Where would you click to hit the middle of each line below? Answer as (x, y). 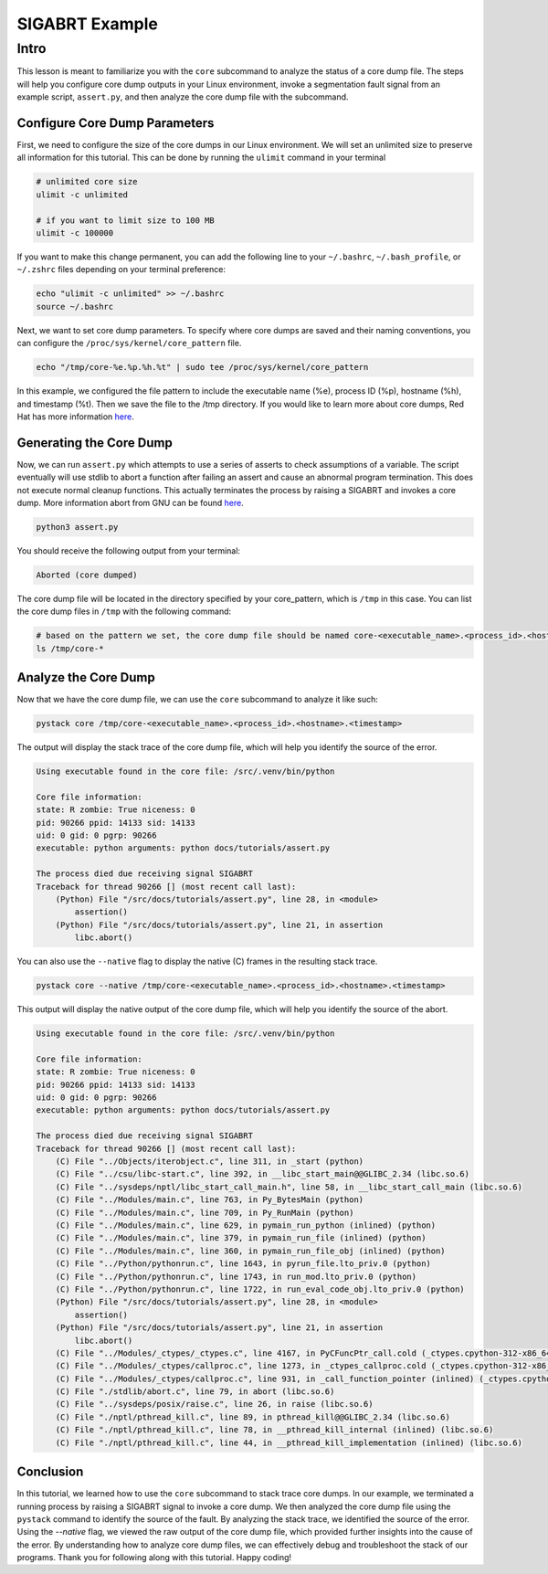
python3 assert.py (77, 527)
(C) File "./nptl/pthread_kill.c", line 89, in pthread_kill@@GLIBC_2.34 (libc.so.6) (253, 1417)
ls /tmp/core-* (70, 648)
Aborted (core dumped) (87, 575)
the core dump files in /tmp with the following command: (124, 611)
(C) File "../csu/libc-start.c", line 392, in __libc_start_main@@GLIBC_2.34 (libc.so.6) (263, 1174)
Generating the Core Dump (95, 443)
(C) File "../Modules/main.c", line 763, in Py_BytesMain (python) (210, 1200)
